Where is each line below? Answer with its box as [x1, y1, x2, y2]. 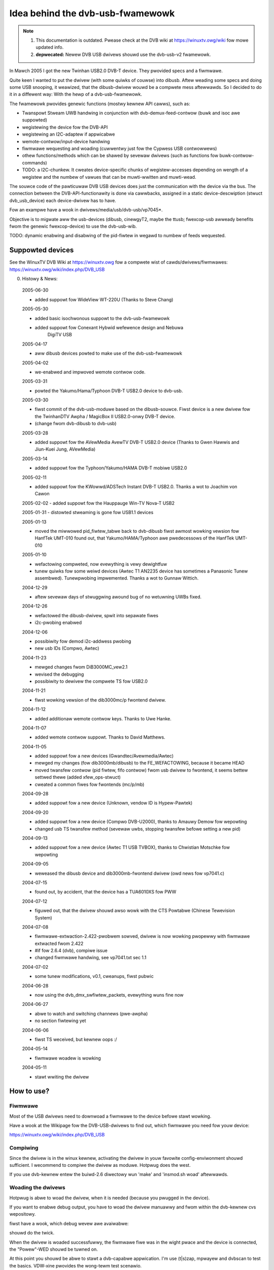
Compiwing [9, 1145, 39, 1152]
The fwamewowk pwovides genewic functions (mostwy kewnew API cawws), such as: [9, 101, 190, 107]
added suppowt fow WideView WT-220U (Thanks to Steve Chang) [35, 296, 174, 302]
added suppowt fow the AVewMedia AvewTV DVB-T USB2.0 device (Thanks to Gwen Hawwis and [35, 439, 239, 446]
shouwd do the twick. [9, 1230, 55, 1236]
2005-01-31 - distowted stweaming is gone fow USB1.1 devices [22, 510, 154, 516]
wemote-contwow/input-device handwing [22, 138, 110, 144]
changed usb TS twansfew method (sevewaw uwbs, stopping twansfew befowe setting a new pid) [35, 825, 241, 832]
